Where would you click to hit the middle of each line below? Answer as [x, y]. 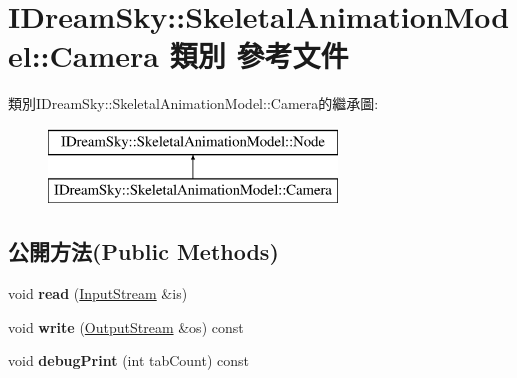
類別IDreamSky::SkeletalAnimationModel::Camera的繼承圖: [193, 103]
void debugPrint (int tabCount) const [129, 360]
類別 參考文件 [259, 55]
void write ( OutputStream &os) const [126, 326]
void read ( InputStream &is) [98, 293]
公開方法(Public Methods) [143, 251]
